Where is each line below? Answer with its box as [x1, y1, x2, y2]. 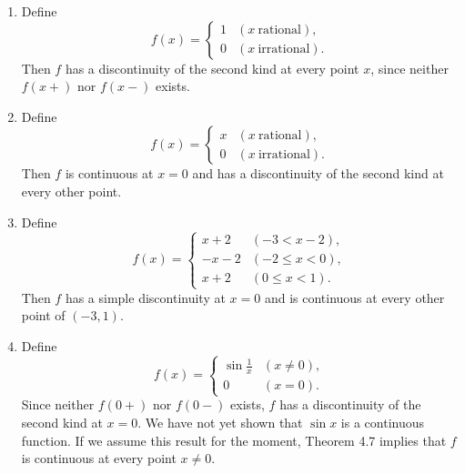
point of [21, 306, 66, 325]
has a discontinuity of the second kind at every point [65, 58, 359, 77]
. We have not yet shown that [137, 413, 303, 432]
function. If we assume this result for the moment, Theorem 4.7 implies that [21, 430, 447, 449]
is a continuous [340, 413, 425, 432]
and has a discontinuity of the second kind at [192, 164, 444, 183]
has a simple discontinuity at [65, 287, 226, 307]
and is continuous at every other [264, 287, 445, 307]
